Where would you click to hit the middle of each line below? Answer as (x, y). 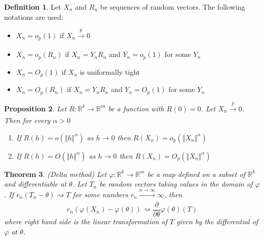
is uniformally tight (110, 71)
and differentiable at (35, 184)
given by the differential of (217, 221)
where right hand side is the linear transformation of (86, 221)
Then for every (27, 120)
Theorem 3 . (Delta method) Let (55, 174)
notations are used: (34, 17)
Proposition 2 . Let (35, 108)
